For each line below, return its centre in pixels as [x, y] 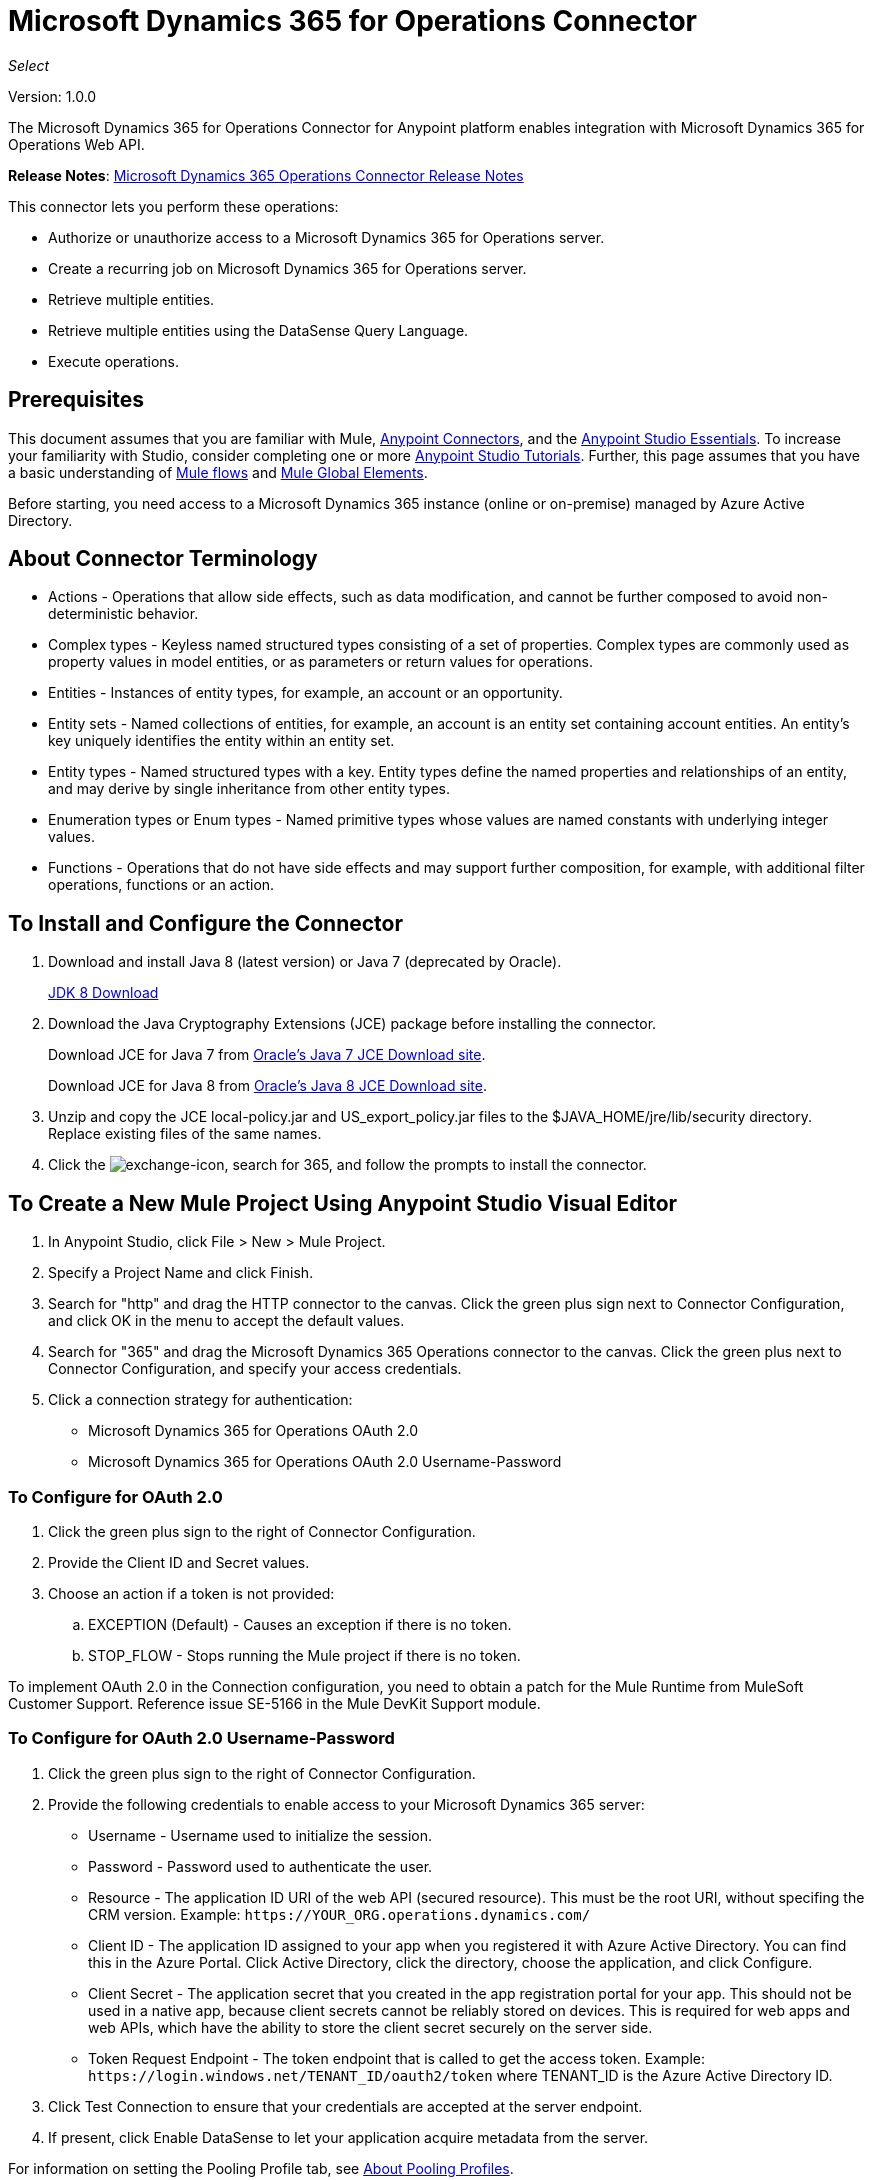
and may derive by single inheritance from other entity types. [249, 789]
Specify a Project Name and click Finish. [181, 1273]
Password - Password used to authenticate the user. [260, 1866]
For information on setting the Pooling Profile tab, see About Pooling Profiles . [261, 2168]
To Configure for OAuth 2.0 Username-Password [201, 1738]
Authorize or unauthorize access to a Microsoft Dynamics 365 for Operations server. [326, 237]
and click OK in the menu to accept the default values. [226, 1321]
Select [29, 65]
